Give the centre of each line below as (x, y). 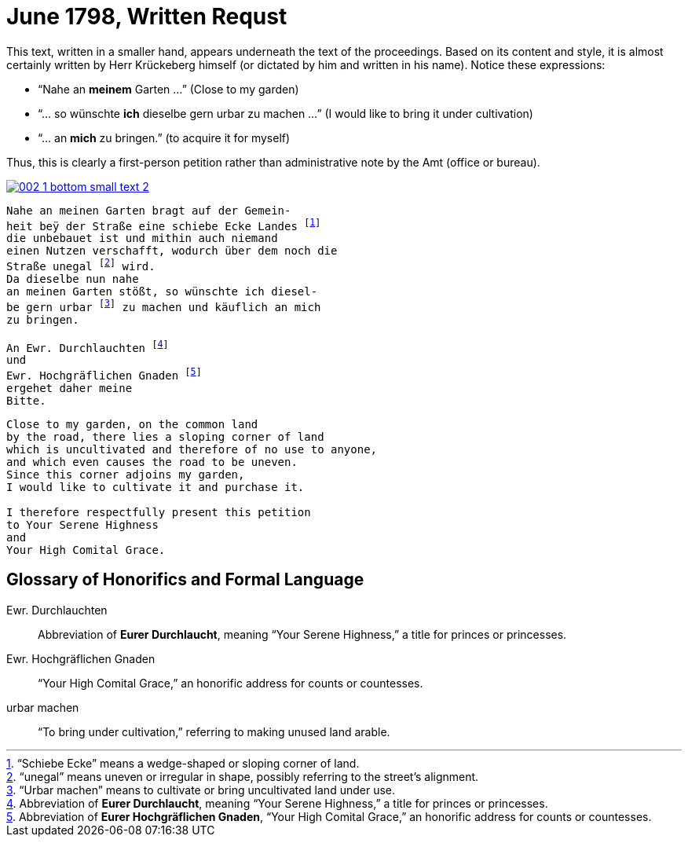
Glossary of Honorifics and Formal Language (185, 580)
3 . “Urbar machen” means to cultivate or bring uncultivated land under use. (201, 790)
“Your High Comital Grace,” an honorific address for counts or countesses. (231, 683)
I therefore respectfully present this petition (159, 513)
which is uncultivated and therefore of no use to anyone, (192, 450)
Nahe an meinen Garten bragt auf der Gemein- (149, 210)
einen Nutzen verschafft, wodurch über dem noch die (172, 251)
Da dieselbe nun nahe (73, 279)
